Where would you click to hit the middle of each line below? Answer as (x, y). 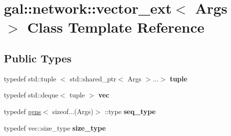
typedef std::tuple (30, 78)
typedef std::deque (31, 95)
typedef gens (23, 111)
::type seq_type (130, 111)
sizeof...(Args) (73, 111)
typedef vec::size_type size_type (55, 127)
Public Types (38, 58)
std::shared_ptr (93, 78)
